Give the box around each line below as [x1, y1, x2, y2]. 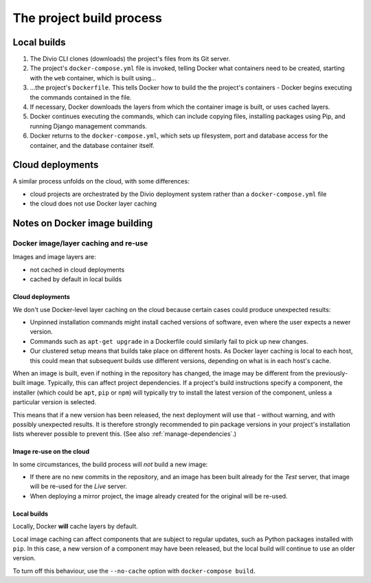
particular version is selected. [12, 398, 97, 406]
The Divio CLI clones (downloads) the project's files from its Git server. [30, 55, 230, 63]
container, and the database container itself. [30, 141, 155, 149]
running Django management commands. [30, 122, 148, 130]
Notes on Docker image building [12, 217, 153, 230]
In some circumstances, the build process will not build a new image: [12, 460, 208, 468]
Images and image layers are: [12, 253, 96, 261]
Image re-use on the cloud [12, 448, 90, 456]
